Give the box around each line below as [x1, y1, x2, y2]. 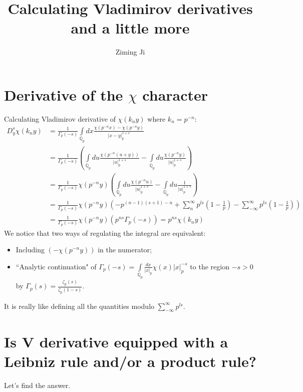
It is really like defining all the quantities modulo [4, 300, 155, 311]
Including [16, 244, 45, 255]
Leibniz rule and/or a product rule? [4, 350, 256, 371]
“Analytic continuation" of [16, 261, 97, 271]
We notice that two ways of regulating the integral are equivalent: [4, 227, 206, 238]
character [142, 84, 208, 105]
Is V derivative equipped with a [4, 331, 228, 351]
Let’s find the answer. [4, 379, 71, 390]
